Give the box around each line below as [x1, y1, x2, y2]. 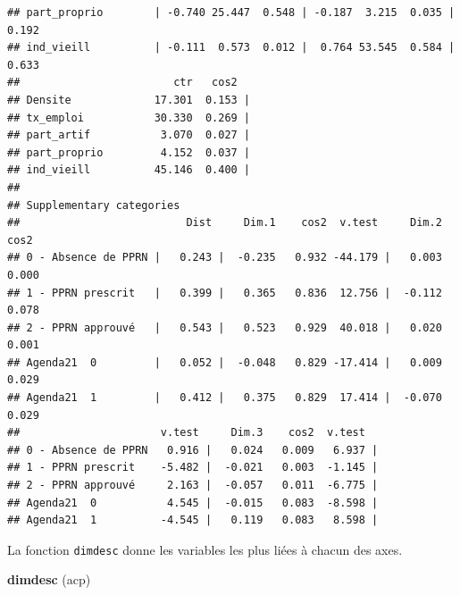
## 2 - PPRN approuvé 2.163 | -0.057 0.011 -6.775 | [7, 479, 379, 492]
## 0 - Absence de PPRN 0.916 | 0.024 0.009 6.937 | [7, 443, 379, 457]
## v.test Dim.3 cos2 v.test [7, 426, 365, 440]
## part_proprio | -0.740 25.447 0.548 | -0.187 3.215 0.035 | [7, 6, 456, 19]
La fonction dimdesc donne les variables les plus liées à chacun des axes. [7, 540, 403, 558]
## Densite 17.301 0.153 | [7, 93, 251, 106]
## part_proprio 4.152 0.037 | [7, 146, 251, 159]
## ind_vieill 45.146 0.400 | [7, 163, 251, 177]
